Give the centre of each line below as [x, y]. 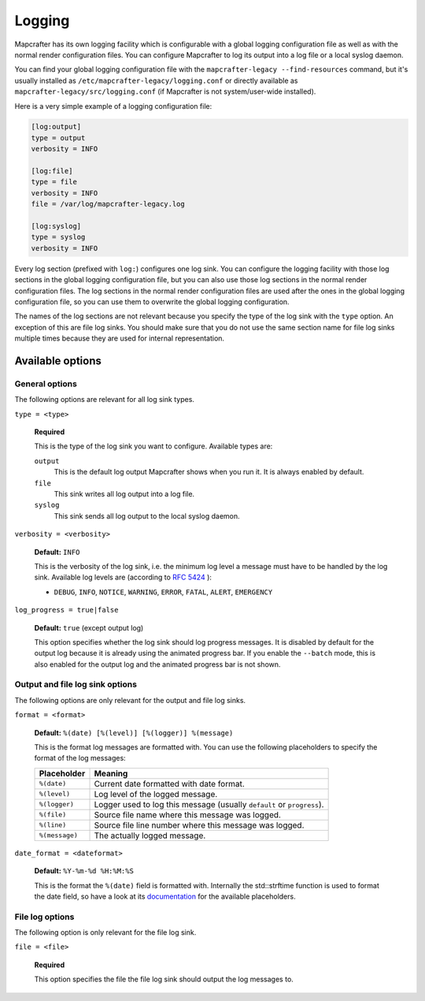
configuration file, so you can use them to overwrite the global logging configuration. [152, 301]
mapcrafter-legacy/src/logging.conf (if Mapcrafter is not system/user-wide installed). [165, 91]
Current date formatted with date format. [170, 783]
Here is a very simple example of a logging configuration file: [113, 106]
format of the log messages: [80, 758]
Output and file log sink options [76, 684]
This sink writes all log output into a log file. [124, 494]
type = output [58, 138]
